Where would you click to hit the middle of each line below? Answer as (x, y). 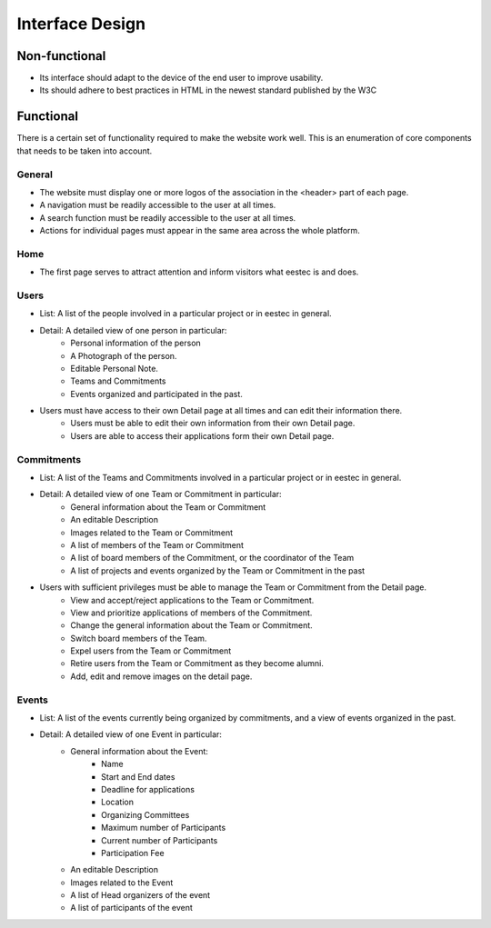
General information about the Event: (140, 751)
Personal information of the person (136, 343)
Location (117, 802)
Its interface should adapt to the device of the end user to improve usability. (181, 78)
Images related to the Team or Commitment (152, 533)
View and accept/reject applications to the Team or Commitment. (192, 600)
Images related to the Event (122, 883)
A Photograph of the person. (124, 355)
